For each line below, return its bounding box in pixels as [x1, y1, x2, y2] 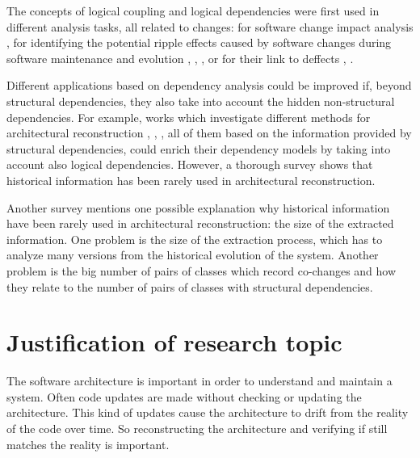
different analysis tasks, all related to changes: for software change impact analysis [6, 18, 414, 35]
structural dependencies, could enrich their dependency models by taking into [6, 140, 391, 157]
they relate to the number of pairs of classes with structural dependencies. [6, 278, 373, 295]
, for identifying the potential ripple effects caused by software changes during [6, 34, 392, 51]
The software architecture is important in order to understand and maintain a [6, 372, 393, 389]
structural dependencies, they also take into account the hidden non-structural [6, 92, 395, 109]
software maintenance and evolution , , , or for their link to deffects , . [6, 49, 354, 66]
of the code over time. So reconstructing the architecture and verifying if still [6, 420, 388, 436]
